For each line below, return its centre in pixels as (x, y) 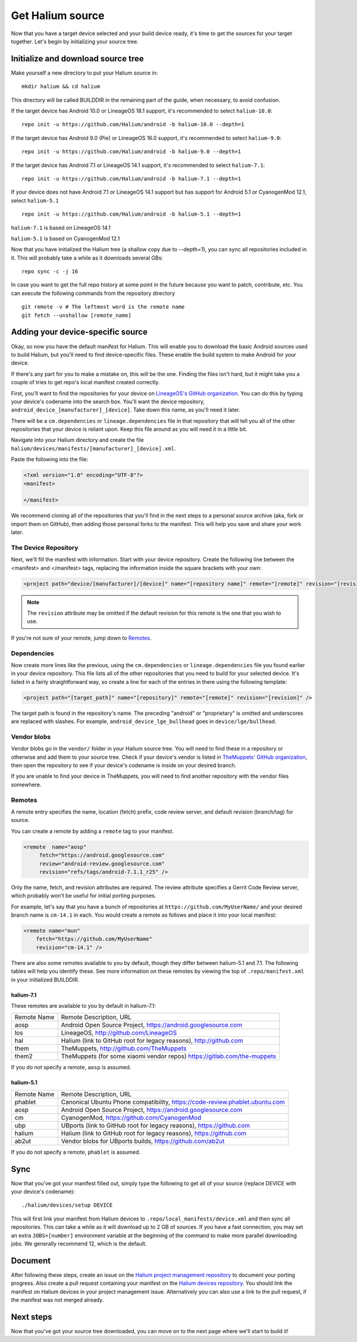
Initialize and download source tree (77, 59)
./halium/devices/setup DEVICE (67, 1205)
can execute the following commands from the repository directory (93, 293)
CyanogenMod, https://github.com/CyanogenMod (131, 1117)
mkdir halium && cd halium (61, 87)
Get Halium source (58, 15)
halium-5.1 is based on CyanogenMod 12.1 (65, 238)
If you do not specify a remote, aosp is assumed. (71, 1067)
